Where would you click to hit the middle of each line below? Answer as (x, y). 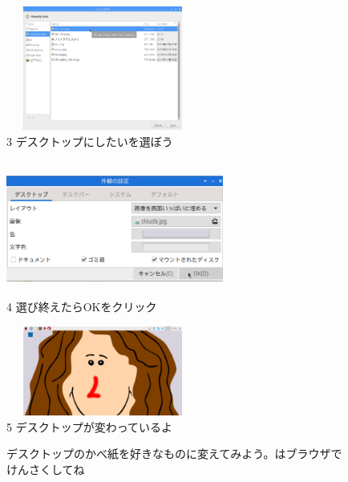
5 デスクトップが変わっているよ (89, 426)
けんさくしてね (46, 470)
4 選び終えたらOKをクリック (82, 307)
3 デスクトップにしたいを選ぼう (90, 141)
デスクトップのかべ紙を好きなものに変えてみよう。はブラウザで (174, 454)
